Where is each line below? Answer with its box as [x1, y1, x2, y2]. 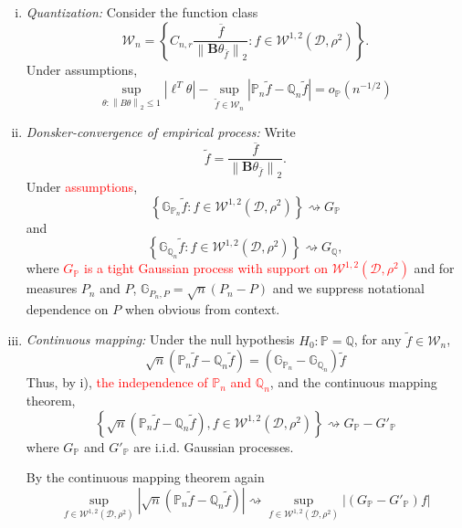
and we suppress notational [272, 279, 425, 298]
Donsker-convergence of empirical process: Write [26, 122, 296, 142]
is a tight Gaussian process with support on [84, 259, 329, 278]
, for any [353, 330, 402, 349]
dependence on [26, 299, 109, 318]
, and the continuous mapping [269, 373, 437, 392]
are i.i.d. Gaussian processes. [133, 437, 294, 456]
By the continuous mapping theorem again [26, 468, 265, 487]
